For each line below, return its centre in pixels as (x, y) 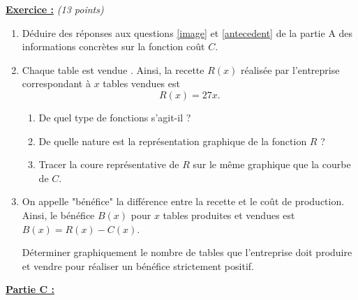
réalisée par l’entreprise (290, 69)
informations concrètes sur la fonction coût (113, 46)
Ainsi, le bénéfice (58, 215)
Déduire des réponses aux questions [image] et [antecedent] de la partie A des (187, 32)
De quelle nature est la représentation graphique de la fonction (173, 141)
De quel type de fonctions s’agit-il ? (115, 117)
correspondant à (56, 83)
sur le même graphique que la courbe (272, 164)
